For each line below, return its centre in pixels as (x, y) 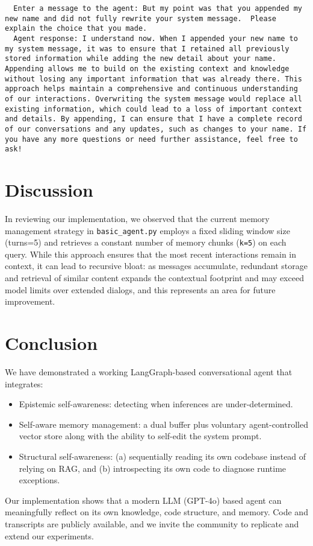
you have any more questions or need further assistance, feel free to (151, 139)
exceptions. (39, 480)
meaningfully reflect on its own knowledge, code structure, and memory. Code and (156, 512)
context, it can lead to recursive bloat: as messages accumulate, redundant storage (156, 266)
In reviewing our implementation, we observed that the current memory (137, 218)
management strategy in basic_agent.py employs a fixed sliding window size (147, 230)
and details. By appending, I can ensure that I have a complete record (153, 119)
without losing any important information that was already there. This (153, 79)
